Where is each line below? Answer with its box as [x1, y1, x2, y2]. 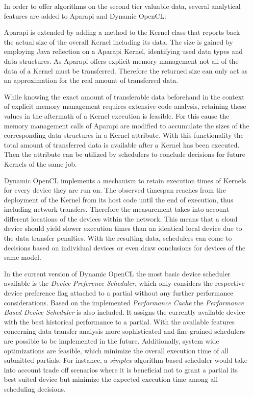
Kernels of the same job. [4, 158, 77, 169]
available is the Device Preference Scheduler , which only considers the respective [4, 278, 245, 288]
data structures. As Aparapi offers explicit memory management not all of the [4, 55, 239, 66]
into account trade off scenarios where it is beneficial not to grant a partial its [4, 364, 238, 374]
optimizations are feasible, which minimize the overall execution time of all [4, 345, 228, 355]
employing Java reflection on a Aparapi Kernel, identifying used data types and [4, 46, 243, 56]
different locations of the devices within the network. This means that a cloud [4, 213, 238, 223]
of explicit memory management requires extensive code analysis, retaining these [4, 101, 246, 111]
